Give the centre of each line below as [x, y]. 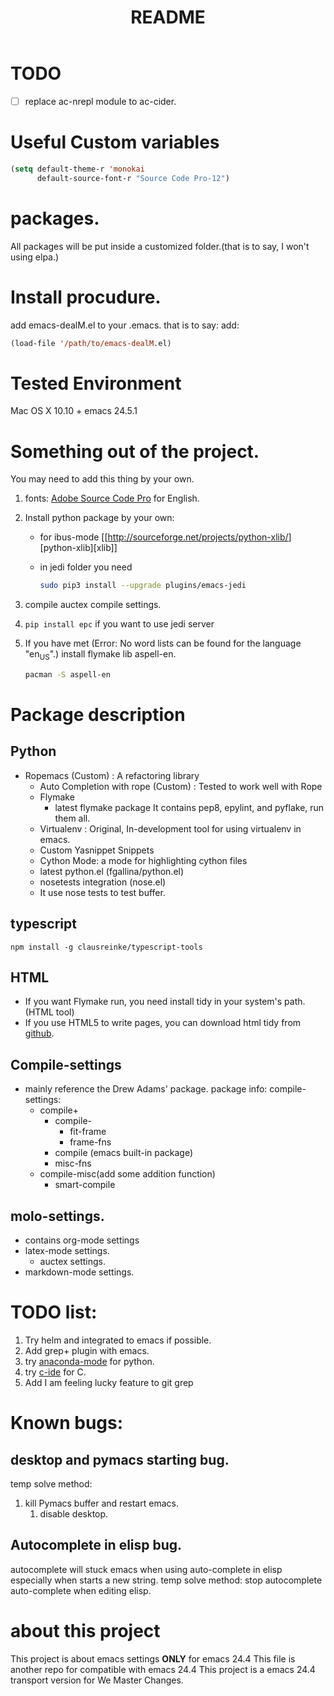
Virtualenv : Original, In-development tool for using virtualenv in [170, 828]
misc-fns [73, 1163]
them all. [72, 818]
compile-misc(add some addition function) [127, 1174]
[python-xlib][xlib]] [78, 548]
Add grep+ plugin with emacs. [87, 1351]
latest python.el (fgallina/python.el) [112, 871]
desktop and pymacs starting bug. [120, 1459]
